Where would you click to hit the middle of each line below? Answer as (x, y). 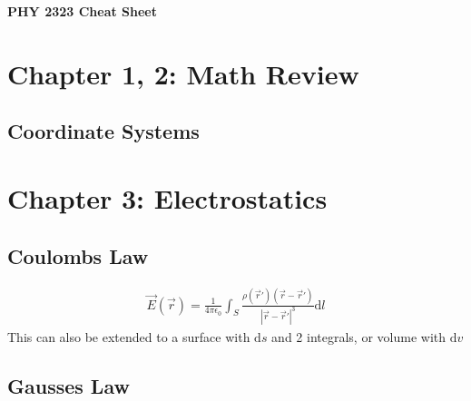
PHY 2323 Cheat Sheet (83, 11)
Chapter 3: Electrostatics (167, 197)
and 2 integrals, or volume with (358, 336)
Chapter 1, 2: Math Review (183, 73)
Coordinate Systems (103, 131)
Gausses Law (69, 385)
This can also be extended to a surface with (129, 336)
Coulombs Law (78, 255)
